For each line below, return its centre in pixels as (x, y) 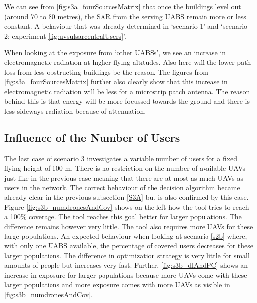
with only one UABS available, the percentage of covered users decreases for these (129, 246)
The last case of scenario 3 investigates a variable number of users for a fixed (121, 158)
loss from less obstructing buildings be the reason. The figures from (106, 72)
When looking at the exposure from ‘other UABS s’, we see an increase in (115, 52)
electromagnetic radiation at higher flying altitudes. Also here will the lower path (128, 62)
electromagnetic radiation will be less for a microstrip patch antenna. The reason (127, 91)
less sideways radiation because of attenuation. (75, 110)
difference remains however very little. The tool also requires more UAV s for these (129, 226)
